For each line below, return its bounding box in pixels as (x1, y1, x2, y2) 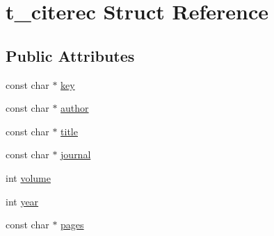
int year (6, 194, 39, 208)
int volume (6, 170, 51, 185)
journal (61, 147, 91, 162)
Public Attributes (6, 44, 135, 66)
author (61, 101, 89, 115)
